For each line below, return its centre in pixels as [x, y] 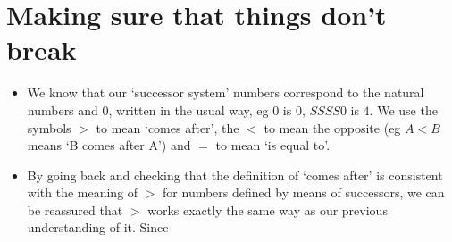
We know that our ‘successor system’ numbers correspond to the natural [226, 92]
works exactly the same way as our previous [268, 209]
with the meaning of [83, 192]
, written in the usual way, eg [188, 109]
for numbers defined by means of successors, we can [304, 192]
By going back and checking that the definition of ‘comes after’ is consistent [235, 175]
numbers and [63, 109]
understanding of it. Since [98, 227]
